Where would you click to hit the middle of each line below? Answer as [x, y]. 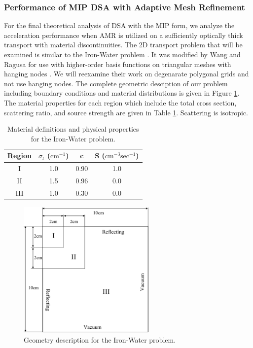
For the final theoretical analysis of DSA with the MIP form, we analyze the [119, 25]
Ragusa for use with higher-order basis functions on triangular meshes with [118, 64]
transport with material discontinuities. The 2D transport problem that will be [123, 45]
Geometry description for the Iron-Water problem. [100, 339]
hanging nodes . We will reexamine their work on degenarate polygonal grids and [126, 74]
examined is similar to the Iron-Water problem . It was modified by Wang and [122, 54]
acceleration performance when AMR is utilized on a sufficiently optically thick [124, 35]
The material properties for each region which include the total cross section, [120, 102]
